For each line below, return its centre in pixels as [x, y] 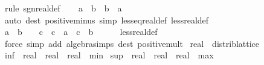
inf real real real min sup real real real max [109, 55]
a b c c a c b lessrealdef [81, 32]
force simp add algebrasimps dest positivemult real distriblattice [132, 43]
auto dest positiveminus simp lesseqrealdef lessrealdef [107, 20]
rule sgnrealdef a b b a [63, 8]
